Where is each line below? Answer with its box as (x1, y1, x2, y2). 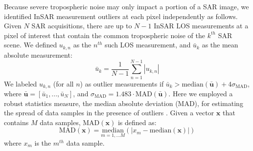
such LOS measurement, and (105, 40, 191, 50)
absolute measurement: (4, 49, 72, 60)
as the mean (202, 40, 238, 50)
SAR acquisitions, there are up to (31, 21, 132, 31)
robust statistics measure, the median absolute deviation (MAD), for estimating (4, 98, 243, 108)
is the (34, 137, 51, 148)
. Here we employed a (168, 88, 233, 98)
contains (4, 117, 29, 127)
